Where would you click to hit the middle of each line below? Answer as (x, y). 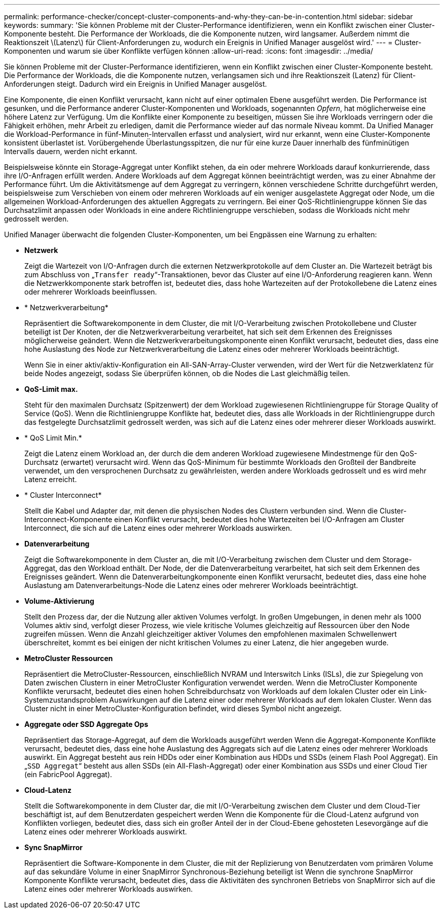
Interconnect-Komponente (68, 519)
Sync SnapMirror (53, 847)
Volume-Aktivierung (59, 601)
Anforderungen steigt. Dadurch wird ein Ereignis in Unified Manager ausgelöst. (136, 84)
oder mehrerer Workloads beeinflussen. (91, 292)
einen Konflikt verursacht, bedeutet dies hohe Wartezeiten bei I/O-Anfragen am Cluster (259, 519)
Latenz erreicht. (51, 479)
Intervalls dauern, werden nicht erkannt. (71, 151)
